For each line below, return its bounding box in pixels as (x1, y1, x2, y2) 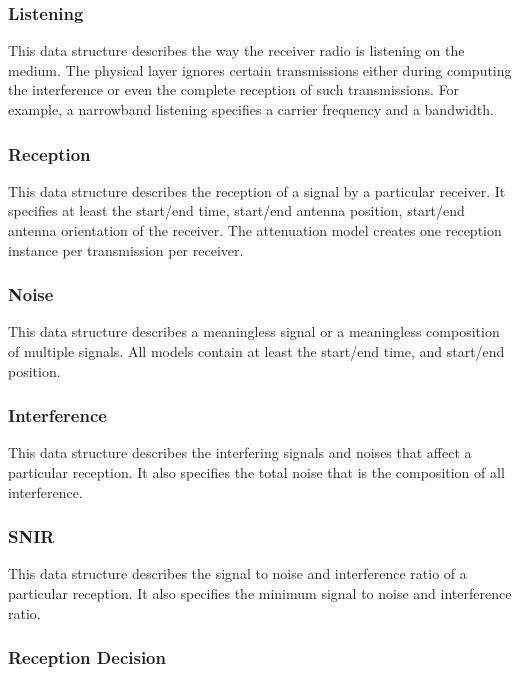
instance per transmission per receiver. (8, 239, 244, 260)
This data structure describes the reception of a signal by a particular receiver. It (8, 180, 506, 201)
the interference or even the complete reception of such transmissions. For (8, 79, 460, 100)
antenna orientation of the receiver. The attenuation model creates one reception (8, 220, 502, 240)
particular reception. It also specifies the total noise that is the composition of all (8, 462, 505, 482)
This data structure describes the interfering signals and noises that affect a (8, 442, 472, 463)
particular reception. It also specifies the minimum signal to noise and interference (8, 583, 512, 603)
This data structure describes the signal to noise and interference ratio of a (8, 563, 467, 584)
